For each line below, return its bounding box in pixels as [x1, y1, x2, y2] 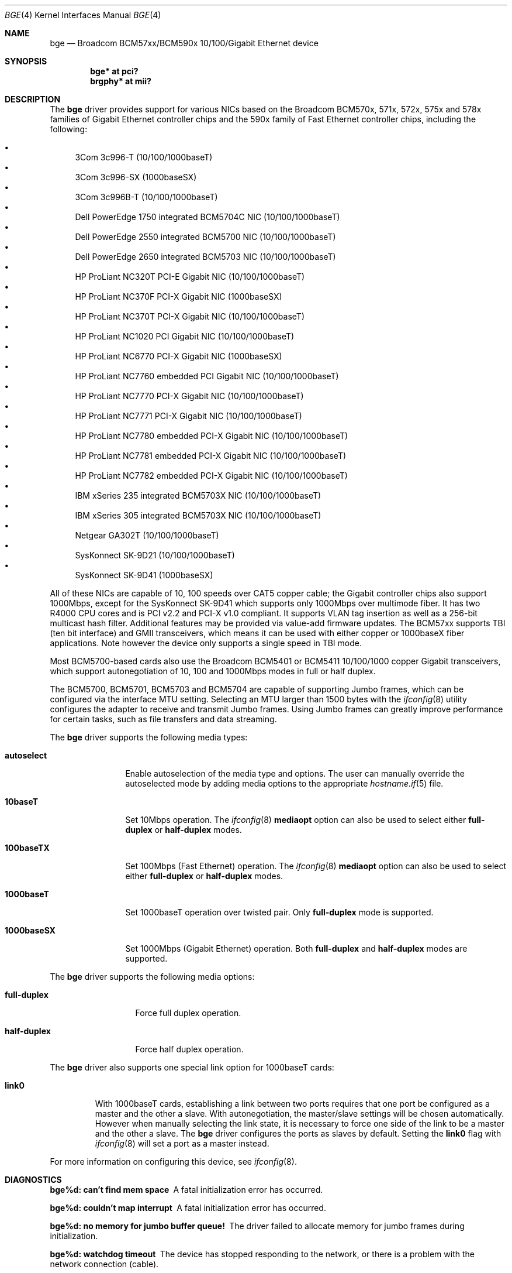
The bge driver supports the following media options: [50, 972, 255, 982]
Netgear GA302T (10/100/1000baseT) [75, 530, 219, 540]
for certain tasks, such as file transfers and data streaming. [50, 714, 277, 724]
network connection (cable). [50, 1259, 159, 1269]
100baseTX [5, 843, 50, 853]
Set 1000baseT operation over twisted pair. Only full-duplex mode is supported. [125, 907, 434, 917]
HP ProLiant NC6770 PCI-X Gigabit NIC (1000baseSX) [75, 351, 282, 361]
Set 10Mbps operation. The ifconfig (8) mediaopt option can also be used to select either [125, 815, 466, 825]
